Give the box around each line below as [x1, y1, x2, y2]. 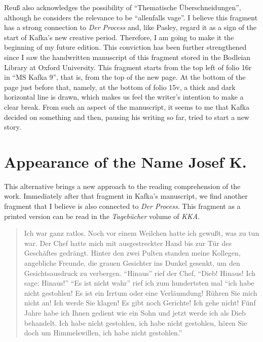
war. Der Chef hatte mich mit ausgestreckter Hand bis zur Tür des [24, 237, 232, 248]
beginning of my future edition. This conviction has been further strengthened [4, 42, 247, 52]
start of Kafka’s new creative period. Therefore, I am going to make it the [4, 32, 234, 42]
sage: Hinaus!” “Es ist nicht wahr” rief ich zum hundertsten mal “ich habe [24, 277, 254, 288]
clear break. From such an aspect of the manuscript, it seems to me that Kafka [4, 101, 250, 112]
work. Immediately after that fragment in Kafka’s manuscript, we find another [4, 191, 248, 201]
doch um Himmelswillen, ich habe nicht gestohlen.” [24, 327, 182, 338]
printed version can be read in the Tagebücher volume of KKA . [4, 210, 200, 221]
